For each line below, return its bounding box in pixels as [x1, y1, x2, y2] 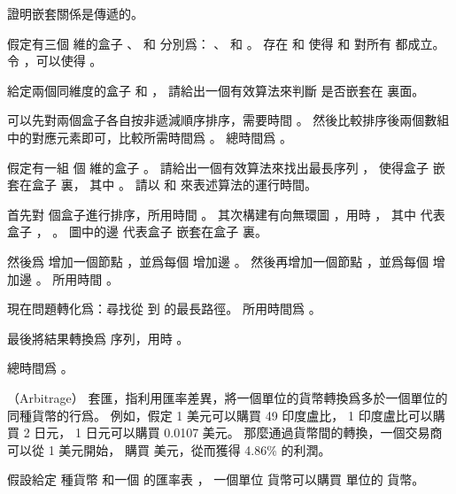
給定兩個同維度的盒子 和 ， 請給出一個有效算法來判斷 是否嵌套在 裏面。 [7, 81, 425, 99]
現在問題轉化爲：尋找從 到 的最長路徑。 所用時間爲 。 [7, 299, 321, 318]
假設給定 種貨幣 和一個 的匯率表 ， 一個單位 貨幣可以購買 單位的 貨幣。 [7, 470, 425, 489]
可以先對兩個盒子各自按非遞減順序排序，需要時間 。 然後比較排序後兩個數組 [7, 111, 450, 129]
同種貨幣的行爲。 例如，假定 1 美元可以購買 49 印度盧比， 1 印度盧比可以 [7, 405, 433, 424]
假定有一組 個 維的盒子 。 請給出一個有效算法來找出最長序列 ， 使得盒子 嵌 [7, 158, 445, 176]
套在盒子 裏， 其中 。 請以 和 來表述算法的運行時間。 [7, 175, 317, 194]
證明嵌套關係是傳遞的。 [7, 4, 143, 22]
